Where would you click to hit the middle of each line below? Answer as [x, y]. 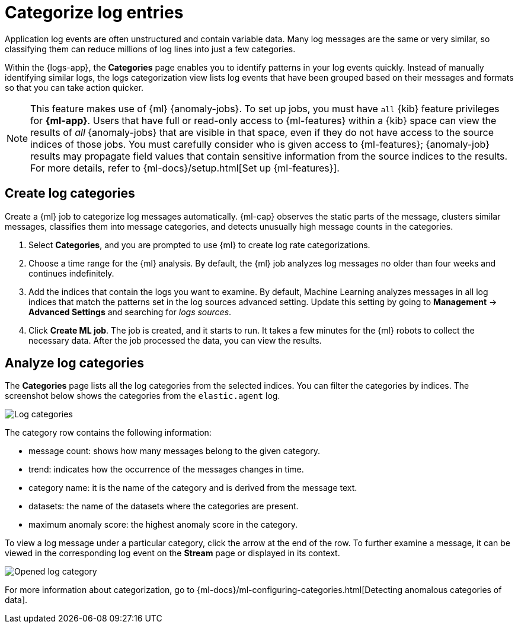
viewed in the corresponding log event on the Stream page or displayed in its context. [172, 553]
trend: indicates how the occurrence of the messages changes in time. [166, 470]
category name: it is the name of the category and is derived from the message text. [193, 488]
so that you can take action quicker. [74, 87]
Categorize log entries [94, 12]
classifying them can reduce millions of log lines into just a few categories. [150, 49]
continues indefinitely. [71, 273]
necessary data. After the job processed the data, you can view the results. [175, 340]
